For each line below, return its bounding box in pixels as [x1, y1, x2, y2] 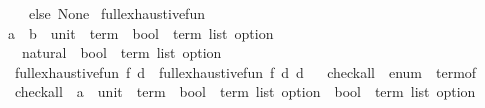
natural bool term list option [21, 42, 222, 63]
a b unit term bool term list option [7, 22, 274, 43]
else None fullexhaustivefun [28, 3, 205, 23]
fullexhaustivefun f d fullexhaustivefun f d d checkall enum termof [14, 61, 477, 82]
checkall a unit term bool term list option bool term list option [14, 81, 476, 102]
